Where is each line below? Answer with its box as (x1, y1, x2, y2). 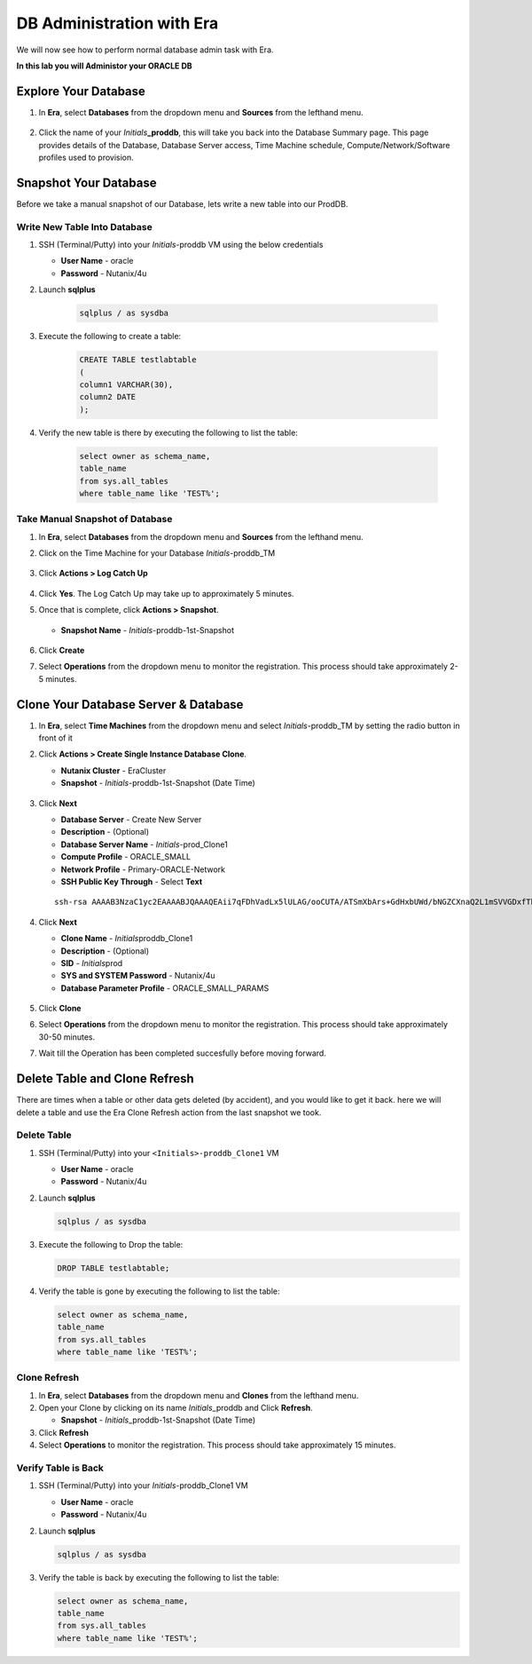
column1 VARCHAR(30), (79, 379, 174, 390)
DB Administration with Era (16, 13, 219, 33)
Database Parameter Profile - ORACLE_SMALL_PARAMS (60, 982, 270, 994)
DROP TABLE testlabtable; (57, 1263, 170, 1273)
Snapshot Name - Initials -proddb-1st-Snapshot (60, 624, 235, 635)
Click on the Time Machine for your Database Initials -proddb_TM (38, 548, 276, 559)
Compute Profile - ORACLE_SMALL (60, 852, 191, 862)
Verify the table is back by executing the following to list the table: (38, 1572, 279, 1582)
